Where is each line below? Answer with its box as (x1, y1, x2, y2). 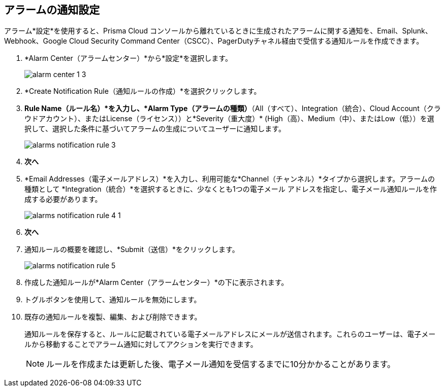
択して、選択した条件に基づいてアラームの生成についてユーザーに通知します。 (24, 124, 286, 133)
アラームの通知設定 (4, 4, 100, 16)
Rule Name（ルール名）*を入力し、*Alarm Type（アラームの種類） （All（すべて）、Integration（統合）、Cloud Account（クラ (24, 104, 441, 113)
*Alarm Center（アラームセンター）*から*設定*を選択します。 (24, 54, 232, 63)
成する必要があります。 (24, 195, 102, 204)
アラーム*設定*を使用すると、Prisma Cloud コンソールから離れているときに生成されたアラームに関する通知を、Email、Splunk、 (4, 26, 432, 35)
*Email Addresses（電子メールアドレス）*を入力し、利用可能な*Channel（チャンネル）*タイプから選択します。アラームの (24, 174, 435, 184)
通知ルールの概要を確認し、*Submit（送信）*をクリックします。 (24, 245, 239, 254)
